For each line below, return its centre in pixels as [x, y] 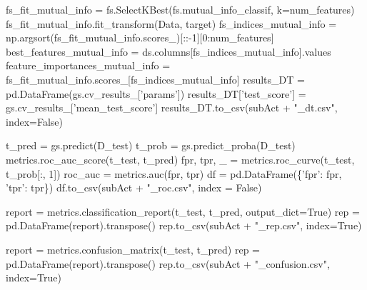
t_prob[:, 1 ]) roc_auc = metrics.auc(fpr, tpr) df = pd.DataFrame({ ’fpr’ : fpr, [174, 173]
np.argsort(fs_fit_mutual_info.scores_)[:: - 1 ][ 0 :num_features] [140, 37]
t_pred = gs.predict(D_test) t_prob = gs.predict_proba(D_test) [151, 145]
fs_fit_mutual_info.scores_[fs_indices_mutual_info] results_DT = [155, 79]
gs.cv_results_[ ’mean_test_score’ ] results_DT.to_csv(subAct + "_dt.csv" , [172, 107]
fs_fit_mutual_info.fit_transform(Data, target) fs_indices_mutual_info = [171, 23]
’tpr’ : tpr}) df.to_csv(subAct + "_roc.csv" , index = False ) [134, 187]
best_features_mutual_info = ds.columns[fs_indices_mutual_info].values [169, 51]
